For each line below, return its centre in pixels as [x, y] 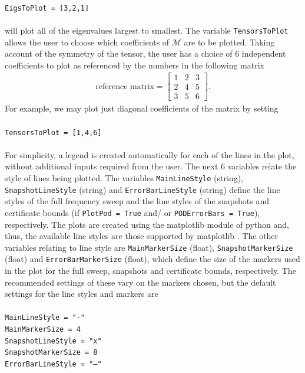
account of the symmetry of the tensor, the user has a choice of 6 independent [145, 53]
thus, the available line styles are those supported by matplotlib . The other [142, 236]
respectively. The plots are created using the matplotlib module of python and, [147, 224]
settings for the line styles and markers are [82, 294]
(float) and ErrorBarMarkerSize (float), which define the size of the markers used [152, 259]
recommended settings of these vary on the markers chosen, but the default [140, 282]
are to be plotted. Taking [229, 42]
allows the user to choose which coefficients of [87, 42]
